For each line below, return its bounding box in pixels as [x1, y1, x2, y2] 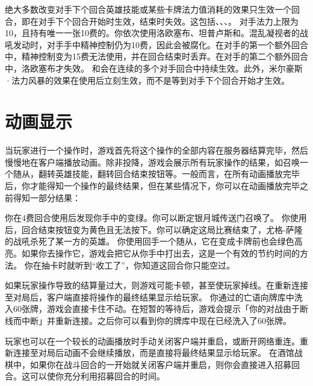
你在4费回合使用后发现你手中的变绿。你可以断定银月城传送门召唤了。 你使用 [5, 211, 307, 224]
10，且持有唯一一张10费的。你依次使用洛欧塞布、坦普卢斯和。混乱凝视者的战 [5, 26, 308, 39]
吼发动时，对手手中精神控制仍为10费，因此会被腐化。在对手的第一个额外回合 [5, 38, 308, 51]
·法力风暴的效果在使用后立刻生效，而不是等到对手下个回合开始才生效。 [5, 73, 290, 86]
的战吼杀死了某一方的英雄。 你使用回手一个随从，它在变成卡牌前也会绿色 [5, 235, 294, 247]
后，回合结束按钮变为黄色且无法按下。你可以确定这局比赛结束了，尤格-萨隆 [5, 223, 303, 235]
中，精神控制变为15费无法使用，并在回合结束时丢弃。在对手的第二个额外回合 [5, 50, 308, 63]
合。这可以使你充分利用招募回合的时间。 [5, 370, 165, 382]
